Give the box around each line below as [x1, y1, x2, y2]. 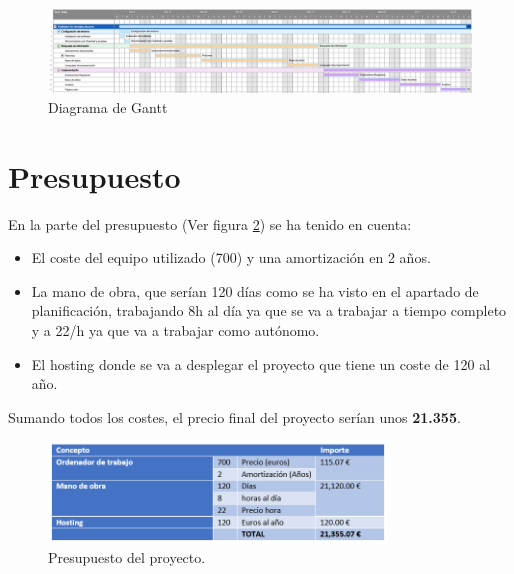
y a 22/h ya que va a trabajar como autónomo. [31, 319, 320, 340]
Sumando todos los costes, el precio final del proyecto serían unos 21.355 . [8, 406, 461, 427]
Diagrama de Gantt [48, 96, 168, 117]
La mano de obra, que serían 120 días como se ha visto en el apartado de [31, 280, 479, 301]
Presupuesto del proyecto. [48, 547, 206, 568]
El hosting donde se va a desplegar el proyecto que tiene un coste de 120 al [31, 353, 491, 374]
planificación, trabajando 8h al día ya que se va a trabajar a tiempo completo [31, 300, 507, 321]
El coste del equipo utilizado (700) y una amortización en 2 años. [31, 247, 431, 268]
